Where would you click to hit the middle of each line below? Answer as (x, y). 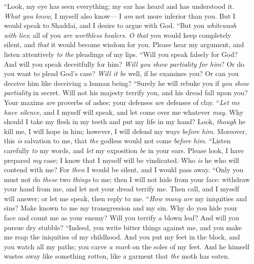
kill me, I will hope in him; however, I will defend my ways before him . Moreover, (126, 131)
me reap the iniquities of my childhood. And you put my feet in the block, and (122, 237)
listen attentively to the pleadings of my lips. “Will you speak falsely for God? (121, 54)
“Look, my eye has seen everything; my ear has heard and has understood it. (119, 6)
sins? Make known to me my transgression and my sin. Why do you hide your (121, 208)
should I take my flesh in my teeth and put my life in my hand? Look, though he (125, 121)
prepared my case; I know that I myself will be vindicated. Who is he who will (122, 160)
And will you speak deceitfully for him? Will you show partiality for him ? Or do (124, 64)
